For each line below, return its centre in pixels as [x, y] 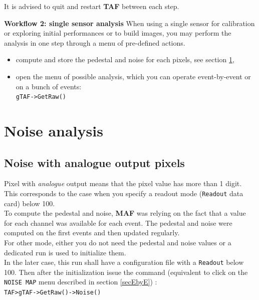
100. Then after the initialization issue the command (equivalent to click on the [126, 272]
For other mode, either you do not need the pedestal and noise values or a [118, 243]
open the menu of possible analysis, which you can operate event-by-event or [133, 76]
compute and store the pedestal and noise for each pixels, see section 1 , [125, 59]
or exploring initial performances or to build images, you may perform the [118, 33]
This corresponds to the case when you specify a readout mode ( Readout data [124, 193]
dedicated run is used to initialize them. [65, 252]
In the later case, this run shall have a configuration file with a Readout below [124, 262]
